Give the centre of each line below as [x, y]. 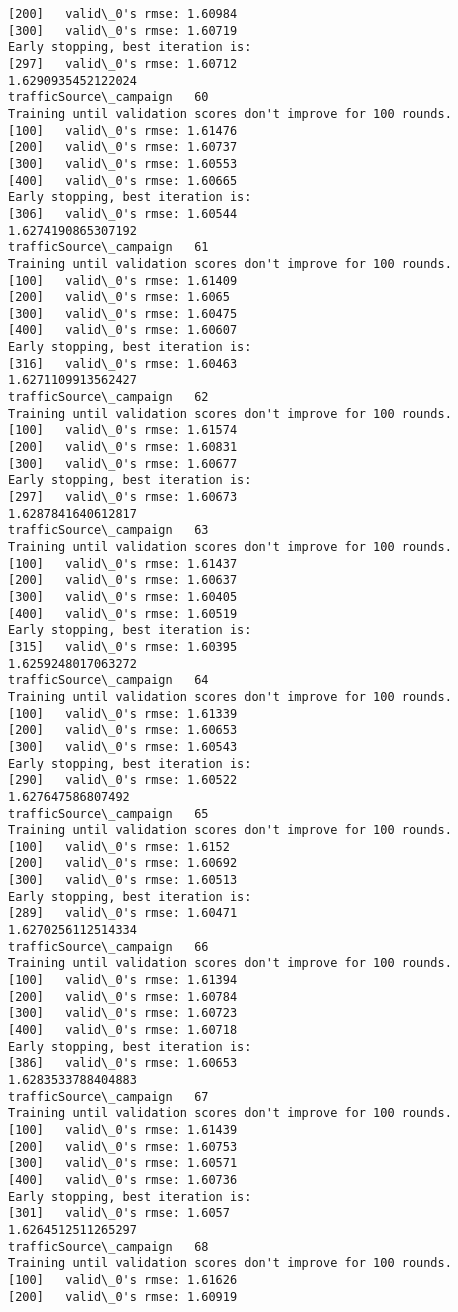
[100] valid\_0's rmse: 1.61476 [123, 130]
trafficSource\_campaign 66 [108, 946]
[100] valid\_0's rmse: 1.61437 [123, 563]
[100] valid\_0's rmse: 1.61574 [123, 430]
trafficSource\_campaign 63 [108, 530]
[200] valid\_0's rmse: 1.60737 [123, 147]
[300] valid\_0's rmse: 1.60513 [123, 880]
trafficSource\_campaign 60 [108, 97]
